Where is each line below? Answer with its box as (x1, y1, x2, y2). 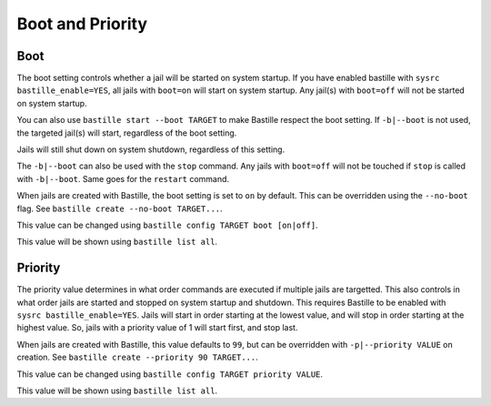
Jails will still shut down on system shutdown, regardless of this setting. (16, 144, 286, 155)
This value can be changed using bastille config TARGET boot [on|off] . (16, 219, 318, 230)
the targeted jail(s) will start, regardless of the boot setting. (16, 127, 237, 138)
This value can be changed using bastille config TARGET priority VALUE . (16, 369, 323, 380)
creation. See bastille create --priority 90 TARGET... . (16, 351, 258, 363)
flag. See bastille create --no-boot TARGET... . (16, 203, 223, 214)
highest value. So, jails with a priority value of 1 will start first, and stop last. (16, 322, 298, 333)
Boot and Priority (16, 14, 147, 34)
